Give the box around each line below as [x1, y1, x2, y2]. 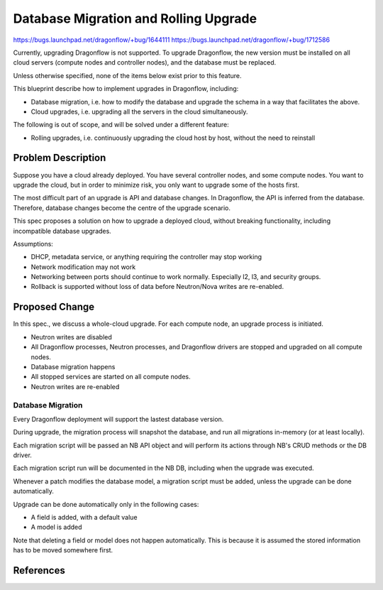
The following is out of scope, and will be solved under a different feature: [13, 121, 230, 129]
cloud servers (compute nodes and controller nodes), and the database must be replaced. [13, 58, 277, 67]
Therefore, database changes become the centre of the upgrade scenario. [13, 203, 231, 212]
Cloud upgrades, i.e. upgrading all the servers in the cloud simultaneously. [30, 107, 248, 116]
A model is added [30, 523, 82, 532]
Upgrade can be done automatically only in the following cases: [13, 500, 199, 508]
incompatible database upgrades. [13, 226, 111, 235]
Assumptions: [13, 239, 53, 248]
